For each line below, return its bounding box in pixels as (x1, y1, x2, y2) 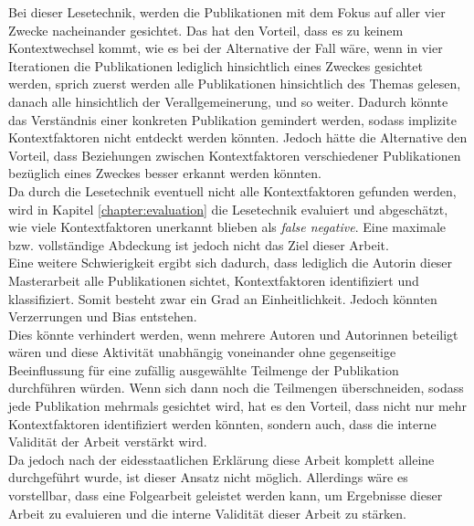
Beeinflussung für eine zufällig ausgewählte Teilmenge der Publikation (8, 360, 399, 379)
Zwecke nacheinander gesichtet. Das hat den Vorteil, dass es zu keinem (8, 20, 404, 39)
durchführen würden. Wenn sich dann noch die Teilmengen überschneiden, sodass (8, 378, 464, 397)
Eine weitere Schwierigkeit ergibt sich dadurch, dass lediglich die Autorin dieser (8, 253, 453, 272)
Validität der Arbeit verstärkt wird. (8, 432, 207, 451)
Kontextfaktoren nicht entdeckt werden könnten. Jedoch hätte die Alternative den (8, 128, 468, 147)
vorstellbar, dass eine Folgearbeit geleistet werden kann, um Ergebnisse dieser (8, 486, 443, 505)
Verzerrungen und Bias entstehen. (8, 307, 197, 326)
